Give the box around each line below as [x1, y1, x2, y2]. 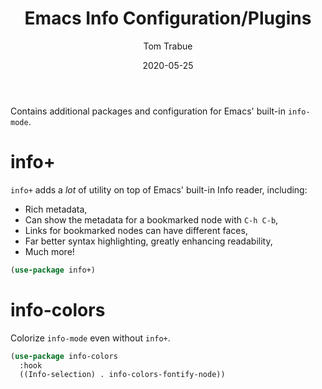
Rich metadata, [24, 203, 88, 215]
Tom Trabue [143, 40, 193, 52]
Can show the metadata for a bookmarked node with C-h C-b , [24, 213, 279, 226]
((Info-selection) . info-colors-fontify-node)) [19, 370, 226, 380]
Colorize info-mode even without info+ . [10, 332, 171, 344]
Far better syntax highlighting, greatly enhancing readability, [24, 235, 273, 247]
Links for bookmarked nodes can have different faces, [24, 224, 248, 236]
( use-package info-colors [10, 351, 118, 361]
